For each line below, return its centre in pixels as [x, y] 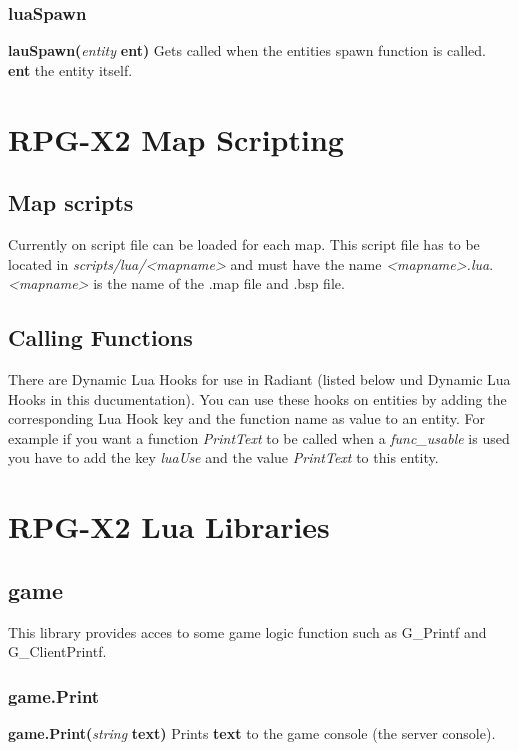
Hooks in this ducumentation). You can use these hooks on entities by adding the [257, 398]
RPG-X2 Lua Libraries [169, 526]
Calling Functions [100, 337]
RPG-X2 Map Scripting [176, 138]
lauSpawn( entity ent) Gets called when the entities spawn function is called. [247, 50]
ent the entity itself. [70, 69]
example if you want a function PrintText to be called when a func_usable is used [259, 437]
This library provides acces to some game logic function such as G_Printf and [247, 631]
